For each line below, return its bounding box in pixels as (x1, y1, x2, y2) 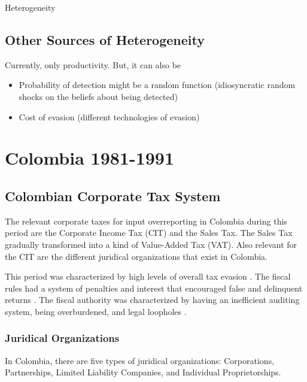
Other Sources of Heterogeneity (5, 30, 205, 48)
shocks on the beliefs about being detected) (19, 90, 178, 102)
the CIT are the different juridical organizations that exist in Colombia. (5, 250, 268, 262)
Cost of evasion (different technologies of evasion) (19, 110, 200, 123)
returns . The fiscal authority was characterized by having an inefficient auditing (5, 293, 300, 306)
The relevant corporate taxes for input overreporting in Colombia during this (5, 214, 287, 227)
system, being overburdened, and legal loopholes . (5, 305, 187, 317)
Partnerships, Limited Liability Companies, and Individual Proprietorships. (5, 366, 281, 378)
